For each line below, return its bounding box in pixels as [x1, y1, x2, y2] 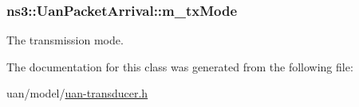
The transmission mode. [6, 32, 124, 48]
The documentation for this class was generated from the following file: [6, 58, 353, 75]
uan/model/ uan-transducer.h [6, 85, 148, 101]
